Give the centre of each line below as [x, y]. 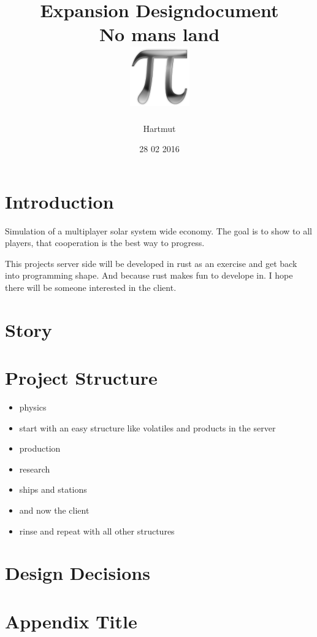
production [40, 448]
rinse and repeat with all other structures [97, 531]
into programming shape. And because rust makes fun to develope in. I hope [149, 275]
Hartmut [159, 128]
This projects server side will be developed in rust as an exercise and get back [151, 263]
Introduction [59, 201]
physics [33, 407]
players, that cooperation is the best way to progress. [105, 243]
